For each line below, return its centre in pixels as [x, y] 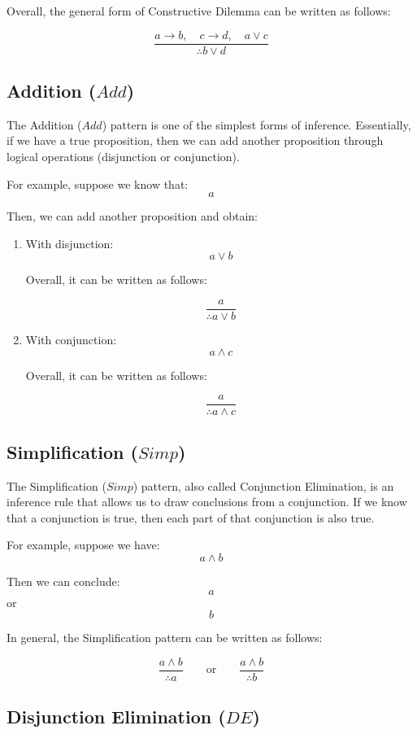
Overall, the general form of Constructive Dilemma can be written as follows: [199, 11]
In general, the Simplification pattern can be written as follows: [165, 638]
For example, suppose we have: [83, 545]
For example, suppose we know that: [98, 183]
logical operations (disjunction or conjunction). [123, 157]
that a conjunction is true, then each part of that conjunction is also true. [191, 517]
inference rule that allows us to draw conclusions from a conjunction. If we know [207, 502]
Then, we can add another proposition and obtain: [132, 216]
